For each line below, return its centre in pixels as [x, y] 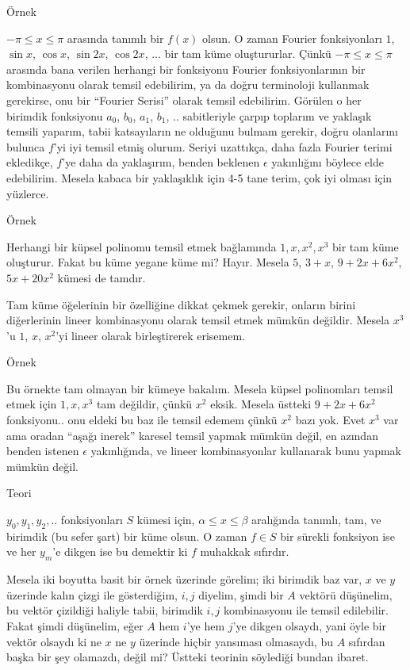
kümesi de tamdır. [102, 277]
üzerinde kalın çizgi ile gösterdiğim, [92, 594]
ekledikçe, [30, 162]
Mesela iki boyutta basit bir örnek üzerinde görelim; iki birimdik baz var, [184, 579]
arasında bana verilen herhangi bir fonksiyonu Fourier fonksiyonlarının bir [186, 69]
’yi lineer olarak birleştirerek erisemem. [150, 335]
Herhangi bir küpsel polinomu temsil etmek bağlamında [142, 246]
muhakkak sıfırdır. [245, 551]
